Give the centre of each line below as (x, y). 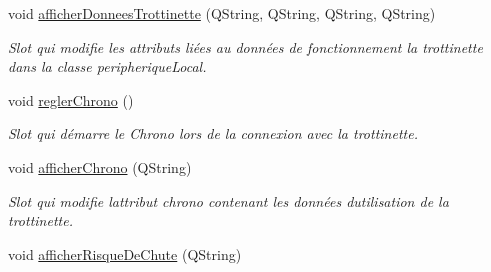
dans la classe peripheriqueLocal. (107, 66)
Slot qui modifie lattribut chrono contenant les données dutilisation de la (228, 200)
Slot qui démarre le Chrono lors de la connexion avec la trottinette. (213, 133)
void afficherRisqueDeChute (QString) (125, 253)
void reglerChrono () (71, 99)
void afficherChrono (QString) (100, 166)
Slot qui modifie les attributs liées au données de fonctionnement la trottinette (245, 46)
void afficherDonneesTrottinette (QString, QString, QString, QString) (222, 13)
